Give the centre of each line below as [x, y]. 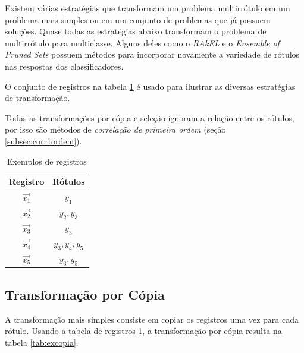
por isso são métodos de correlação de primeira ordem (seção [115, 129]
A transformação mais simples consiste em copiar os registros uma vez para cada [152, 319]
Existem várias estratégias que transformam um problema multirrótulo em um [148, 8]
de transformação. [37, 98]
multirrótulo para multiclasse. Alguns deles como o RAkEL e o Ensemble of [142, 42]
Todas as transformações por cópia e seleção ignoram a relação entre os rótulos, [150, 117]
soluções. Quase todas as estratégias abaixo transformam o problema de [136, 31]
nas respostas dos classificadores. [64, 66]
